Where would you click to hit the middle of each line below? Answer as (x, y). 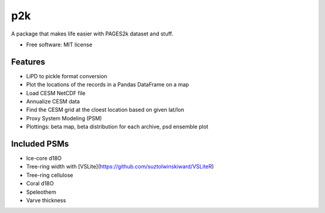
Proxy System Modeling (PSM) (64, 118)
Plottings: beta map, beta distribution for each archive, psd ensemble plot (117, 127)
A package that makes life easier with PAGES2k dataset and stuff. (92, 34)
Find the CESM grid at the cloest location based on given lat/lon (105, 110)
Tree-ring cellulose (50, 175)
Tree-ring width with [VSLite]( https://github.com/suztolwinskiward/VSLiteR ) (120, 167)
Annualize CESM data (53, 102)
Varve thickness (46, 200)
